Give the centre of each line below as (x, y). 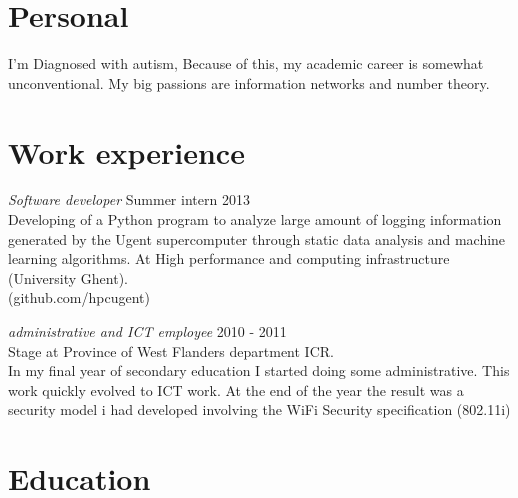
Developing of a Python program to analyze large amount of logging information (255, 219)
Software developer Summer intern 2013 (129, 199)
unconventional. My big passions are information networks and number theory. (249, 82)
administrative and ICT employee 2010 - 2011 (147, 331)
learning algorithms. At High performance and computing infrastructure (229, 258)
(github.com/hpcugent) (79, 297)
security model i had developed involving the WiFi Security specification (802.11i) (259, 409)
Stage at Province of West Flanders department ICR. (171, 350)
